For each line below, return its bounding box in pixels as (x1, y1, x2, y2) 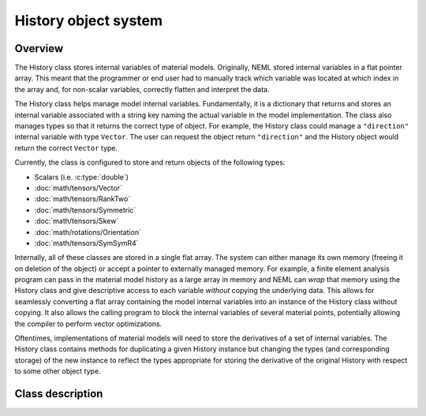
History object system (14, 12, 163, 29)
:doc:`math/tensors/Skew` (34, 217, 119, 226)
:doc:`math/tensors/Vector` (34, 183, 122, 192)
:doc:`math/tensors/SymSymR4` (34, 238, 139, 247)
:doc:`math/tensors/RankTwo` (34, 194, 131, 204)
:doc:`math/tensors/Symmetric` (34, 205, 136, 214)
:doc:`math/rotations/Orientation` (34, 227, 142, 236)
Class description (14, 387, 103, 401)
